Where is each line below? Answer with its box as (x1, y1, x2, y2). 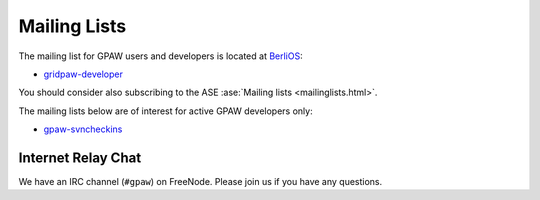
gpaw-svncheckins (43, 123, 123, 135)
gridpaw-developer (43, 68, 124, 80)
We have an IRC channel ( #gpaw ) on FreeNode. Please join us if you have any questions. (18, 176, 383, 188)
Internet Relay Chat (18, 149, 142, 166)
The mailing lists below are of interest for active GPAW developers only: (18, 105, 314, 117)
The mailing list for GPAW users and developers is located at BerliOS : (18, 50, 304, 62)
